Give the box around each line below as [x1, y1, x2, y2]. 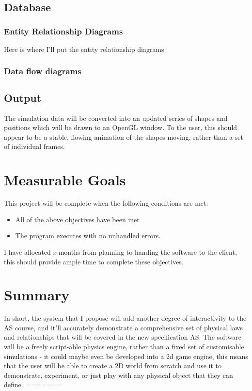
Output [4, 90, 42, 105]
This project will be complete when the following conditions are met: [4, 198, 208, 208]
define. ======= [4, 379, 63, 390]
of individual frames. [4, 141, 65, 151]
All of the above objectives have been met [15, 214, 140, 224]
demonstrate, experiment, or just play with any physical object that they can [4, 370, 233, 380]
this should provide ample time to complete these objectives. [4, 256, 184, 266]
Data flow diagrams [4, 65, 81, 77]
